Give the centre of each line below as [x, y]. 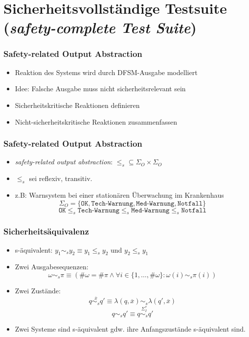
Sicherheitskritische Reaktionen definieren [77, 105]
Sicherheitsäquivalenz [46, 231]
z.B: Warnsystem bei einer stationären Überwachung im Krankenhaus [119, 194]
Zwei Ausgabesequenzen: [52, 267]
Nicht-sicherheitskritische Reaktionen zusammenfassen [96, 121]
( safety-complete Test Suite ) [100, 27]
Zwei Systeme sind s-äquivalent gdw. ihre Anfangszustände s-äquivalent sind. [130, 328]
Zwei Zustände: [38, 290]
